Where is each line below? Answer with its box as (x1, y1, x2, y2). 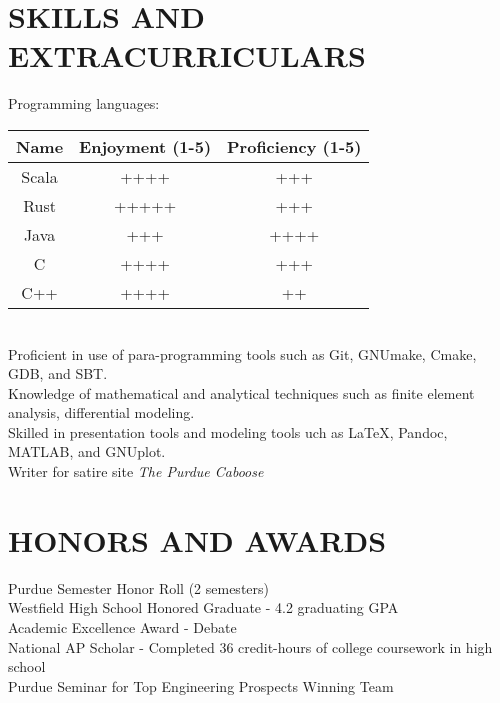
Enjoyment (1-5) (79, 134, 212, 158)
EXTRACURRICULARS (8, 35, 366, 76)
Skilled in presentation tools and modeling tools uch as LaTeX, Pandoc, (8, 421, 448, 442)
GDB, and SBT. (8, 363, 108, 384)
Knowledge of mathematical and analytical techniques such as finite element (8, 382, 475, 403)
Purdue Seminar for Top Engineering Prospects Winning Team (8, 675, 394, 696)
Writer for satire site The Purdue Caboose (8, 461, 264, 482)
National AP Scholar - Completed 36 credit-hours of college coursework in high (8, 636, 493, 657)
